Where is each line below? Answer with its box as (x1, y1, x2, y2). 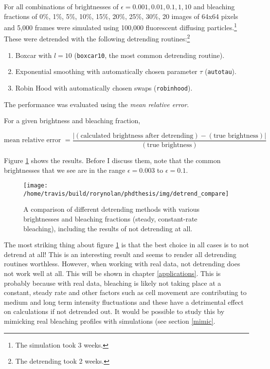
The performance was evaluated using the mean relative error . (4, 99, 189, 109)
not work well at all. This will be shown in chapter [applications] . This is (4, 268, 221, 278)
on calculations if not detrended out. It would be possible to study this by (4, 306, 225, 316)
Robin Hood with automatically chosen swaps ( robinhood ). (15, 83, 193, 92)
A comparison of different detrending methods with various (23, 204, 200, 214)
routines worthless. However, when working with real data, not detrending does (4, 258, 240, 269)
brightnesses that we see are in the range (4, 165, 126, 175)
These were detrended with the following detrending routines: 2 (4, 32, 190, 44)
